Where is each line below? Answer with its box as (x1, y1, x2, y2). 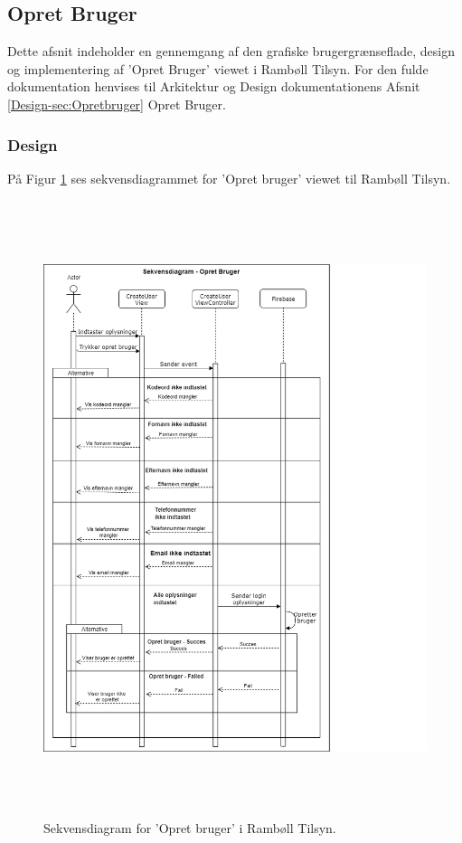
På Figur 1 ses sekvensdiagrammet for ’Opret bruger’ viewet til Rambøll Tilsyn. (7, 168, 451, 187)
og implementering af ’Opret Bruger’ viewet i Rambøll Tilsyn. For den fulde (7, 59, 429, 78)
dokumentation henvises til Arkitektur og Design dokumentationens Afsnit (7, 77, 420, 96)
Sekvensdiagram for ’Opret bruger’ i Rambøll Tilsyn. (43, 819, 336, 838)
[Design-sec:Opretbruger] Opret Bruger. (7, 94, 226, 113)
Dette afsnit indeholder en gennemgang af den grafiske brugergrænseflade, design (7, 42, 455, 61)
